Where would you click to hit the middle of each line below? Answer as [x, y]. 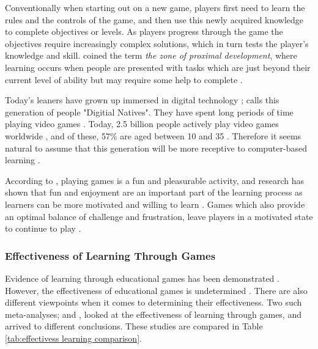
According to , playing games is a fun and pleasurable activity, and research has [154, 180]
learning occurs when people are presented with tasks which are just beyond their [158, 67]
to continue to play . [43, 228]
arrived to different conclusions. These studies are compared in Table [134, 326]
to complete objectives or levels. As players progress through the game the [144, 31]
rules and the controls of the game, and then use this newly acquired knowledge [154, 19]
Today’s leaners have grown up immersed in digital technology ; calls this [142, 100]
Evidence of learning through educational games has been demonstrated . [142, 278]
